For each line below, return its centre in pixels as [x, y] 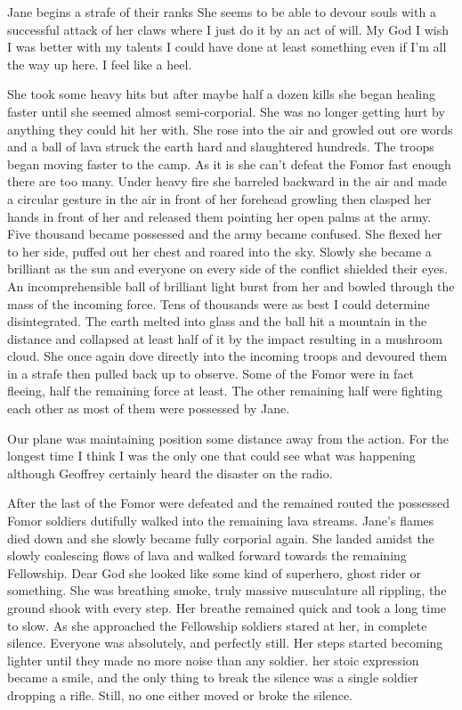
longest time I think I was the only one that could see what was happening [211, 456]
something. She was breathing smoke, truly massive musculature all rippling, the [227, 590]
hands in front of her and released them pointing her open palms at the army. [219, 216]
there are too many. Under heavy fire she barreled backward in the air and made [227, 181]
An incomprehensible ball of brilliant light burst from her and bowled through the [231, 286]
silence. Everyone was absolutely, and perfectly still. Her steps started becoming [225, 643]
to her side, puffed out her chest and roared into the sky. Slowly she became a [219, 251]
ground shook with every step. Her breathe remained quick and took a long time [227, 608]
